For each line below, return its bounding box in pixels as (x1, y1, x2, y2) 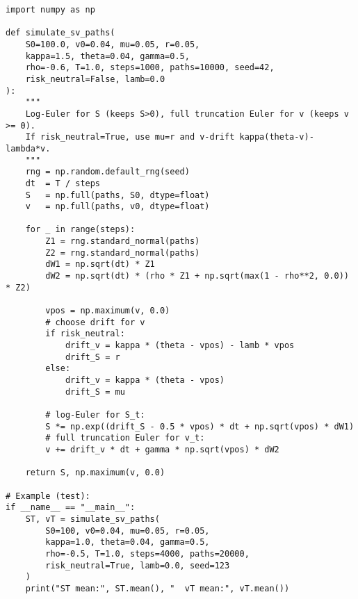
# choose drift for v (45, 317, 145, 327)
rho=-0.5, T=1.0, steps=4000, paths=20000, (45, 548, 250, 559)
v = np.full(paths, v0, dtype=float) (25, 202, 210, 212)
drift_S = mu (65, 386, 125, 397)
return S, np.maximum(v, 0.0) (25, 468, 165, 478)
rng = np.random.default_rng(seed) (25, 167, 190, 177)
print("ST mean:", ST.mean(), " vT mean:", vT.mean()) (25, 583, 290, 593)
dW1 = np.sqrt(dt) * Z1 (45, 259, 155, 270)
